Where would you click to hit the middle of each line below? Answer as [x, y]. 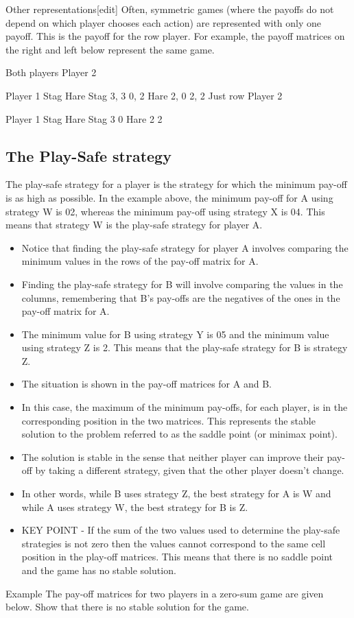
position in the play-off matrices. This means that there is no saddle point [177, 557]
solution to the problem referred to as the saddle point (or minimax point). [179, 434]
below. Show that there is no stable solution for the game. [127, 607]
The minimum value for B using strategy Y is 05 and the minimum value [175, 334]
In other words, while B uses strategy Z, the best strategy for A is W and [176, 494]
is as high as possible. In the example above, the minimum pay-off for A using [169, 197]
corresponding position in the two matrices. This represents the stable [168, 420]
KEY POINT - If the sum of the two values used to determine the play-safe [181, 530]
